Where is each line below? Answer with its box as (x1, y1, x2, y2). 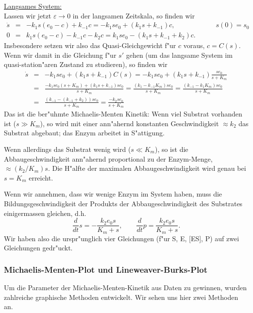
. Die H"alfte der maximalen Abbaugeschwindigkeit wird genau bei (48, 163, 246, 173)
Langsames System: (4, 1, 62, 11)
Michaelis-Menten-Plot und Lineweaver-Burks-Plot (4, 263, 208, 275)
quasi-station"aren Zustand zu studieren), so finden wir (4, 59, 168, 69)
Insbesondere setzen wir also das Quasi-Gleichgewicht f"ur (4, 40, 176, 50)
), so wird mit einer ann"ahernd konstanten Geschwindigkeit (40, 118, 219, 128)
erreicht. (29, 172, 53, 182)
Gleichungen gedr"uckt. (4, 243, 73, 253)
